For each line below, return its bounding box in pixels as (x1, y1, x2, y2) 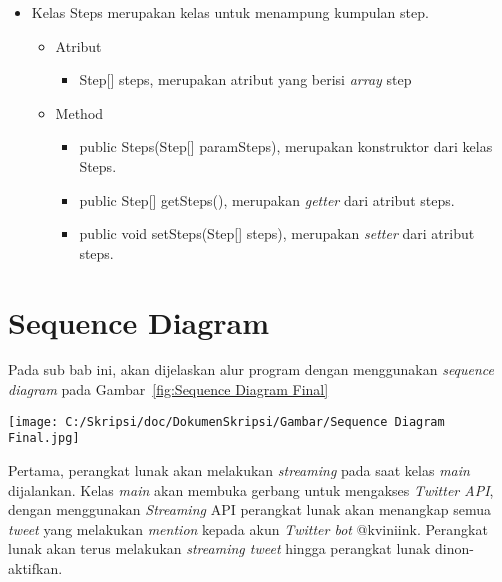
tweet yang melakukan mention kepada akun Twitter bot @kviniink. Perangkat (8, 518, 488, 539)
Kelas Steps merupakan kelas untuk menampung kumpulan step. (31, 2, 429, 22)
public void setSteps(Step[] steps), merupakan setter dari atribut (79, 223, 475, 244)
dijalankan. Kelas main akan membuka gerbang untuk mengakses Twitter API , (8, 479, 494, 500)
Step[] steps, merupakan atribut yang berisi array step (79, 69, 412, 90)
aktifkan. (8, 557, 63, 578)
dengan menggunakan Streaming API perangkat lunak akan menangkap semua (8, 499, 491, 520)
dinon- (434, 538, 474, 559)
